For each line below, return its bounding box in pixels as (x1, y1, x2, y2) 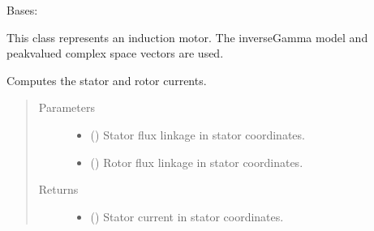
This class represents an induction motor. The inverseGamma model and (6, 28, 368, 45)
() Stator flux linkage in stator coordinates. (90, 126, 305, 143)
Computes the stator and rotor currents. (6, 71, 207, 88)
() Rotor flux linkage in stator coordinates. (90, 153, 303, 170)
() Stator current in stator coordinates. (90, 207, 284, 225)
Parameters (38, 99, 95, 116)
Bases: (6, 2, 38, 18)
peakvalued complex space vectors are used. (6, 45, 224, 62)
